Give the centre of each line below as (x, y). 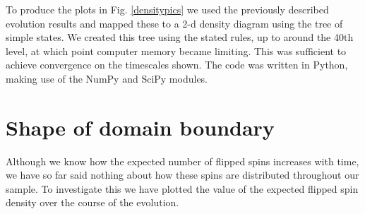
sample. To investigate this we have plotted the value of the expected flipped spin (182, 188)
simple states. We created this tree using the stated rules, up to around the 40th (180, 37)
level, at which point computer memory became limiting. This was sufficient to (176, 50)
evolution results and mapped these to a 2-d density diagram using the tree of (174, 23)
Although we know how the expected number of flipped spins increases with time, (182, 161)
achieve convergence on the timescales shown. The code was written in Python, (177, 65)
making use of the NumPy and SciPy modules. (107, 78)
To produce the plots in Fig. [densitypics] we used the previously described (167, 9)
